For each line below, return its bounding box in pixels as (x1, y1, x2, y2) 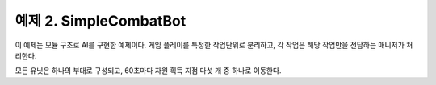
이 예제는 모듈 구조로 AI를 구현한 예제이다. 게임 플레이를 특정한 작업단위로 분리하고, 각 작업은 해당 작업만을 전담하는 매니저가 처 (15, 40, 413, 50)
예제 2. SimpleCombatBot (15, 12, 187, 30)
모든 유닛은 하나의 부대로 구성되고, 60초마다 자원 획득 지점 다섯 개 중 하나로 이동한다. (15, 66, 282, 75)
